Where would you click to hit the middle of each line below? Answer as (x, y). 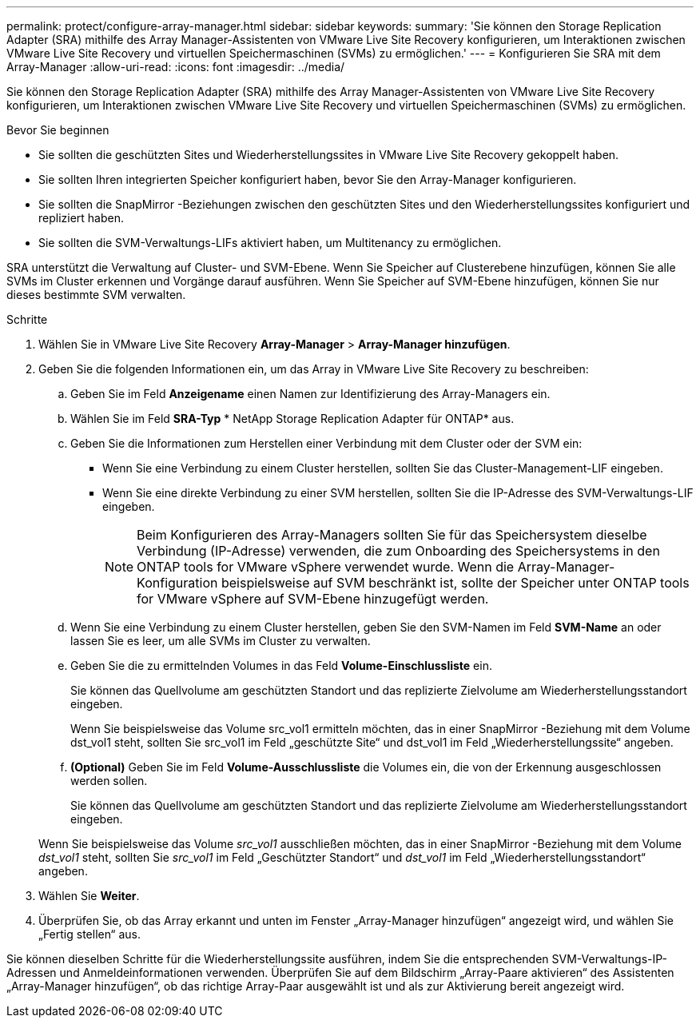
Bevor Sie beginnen (58, 130)
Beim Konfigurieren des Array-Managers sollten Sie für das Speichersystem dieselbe (392, 535)
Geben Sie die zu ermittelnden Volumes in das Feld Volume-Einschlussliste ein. (281, 665)
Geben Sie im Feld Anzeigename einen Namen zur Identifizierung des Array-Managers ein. (310, 394)
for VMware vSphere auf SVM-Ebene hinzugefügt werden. (313, 599)
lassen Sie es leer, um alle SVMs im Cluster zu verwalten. (221, 641)
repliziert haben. (82, 218)
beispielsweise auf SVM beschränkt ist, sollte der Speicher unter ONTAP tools (455, 583)
